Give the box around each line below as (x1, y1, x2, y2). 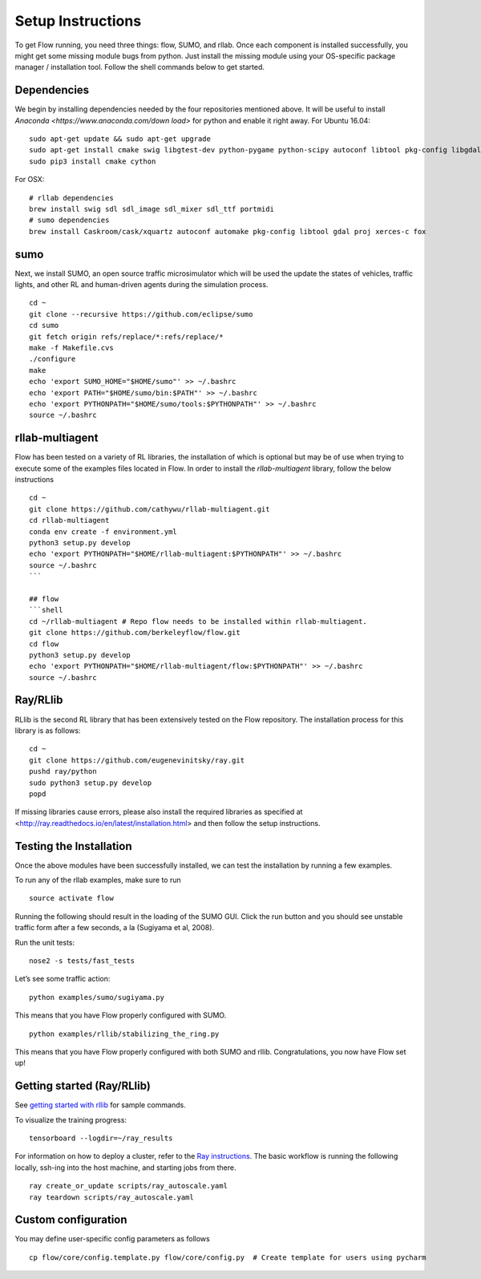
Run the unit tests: (14, 937, 75, 947)
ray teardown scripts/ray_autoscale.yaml (29, 1192, 194, 1202)
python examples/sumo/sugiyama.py (29, 993, 164, 1002)
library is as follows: (14, 726, 81, 735)
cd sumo (29, 321, 59, 330)
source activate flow (29, 894, 114, 903)
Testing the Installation (14, 839, 132, 853)
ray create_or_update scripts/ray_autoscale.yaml (29, 1181, 228, 1191)
